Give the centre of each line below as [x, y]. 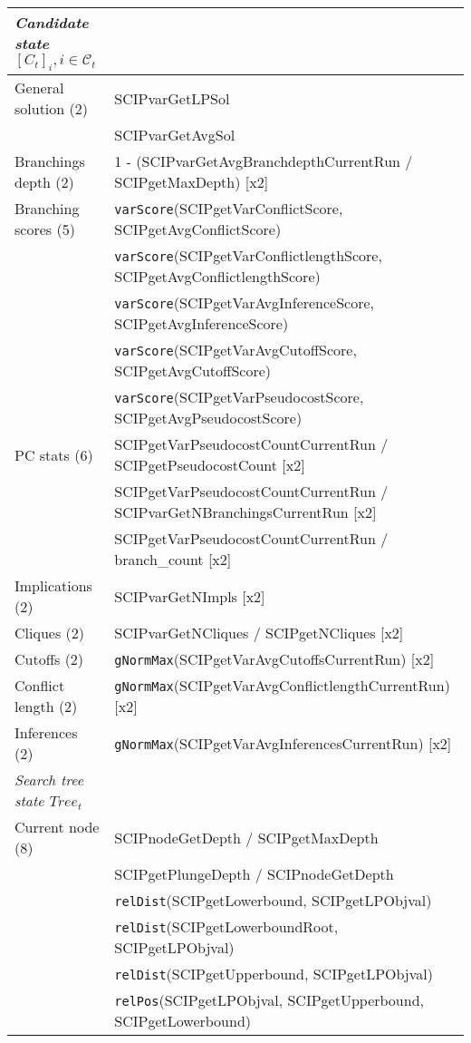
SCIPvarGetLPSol [172, 98]
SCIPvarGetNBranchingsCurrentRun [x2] [245, 512]
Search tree [49, 780]
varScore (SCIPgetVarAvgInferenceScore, [245, 303]
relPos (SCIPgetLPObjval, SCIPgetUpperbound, [269, 1000]
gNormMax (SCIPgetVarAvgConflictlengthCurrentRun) [282, 686]
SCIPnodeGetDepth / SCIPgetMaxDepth [246, 837]
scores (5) [45, 229]
